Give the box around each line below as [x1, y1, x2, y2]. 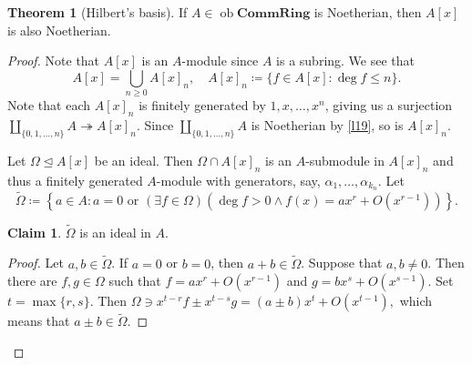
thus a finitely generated [7, 170, 143, 189]
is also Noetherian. [7, 20, 111, 39]
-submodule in [305, 150, 385, 169]
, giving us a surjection [324, 96, 453, 115]
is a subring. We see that [276, 51, 416, 70]
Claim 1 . [7, 222, 62, 241]
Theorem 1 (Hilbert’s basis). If [7, 3, 188, 21]
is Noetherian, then [313, 3, 422, 21]
